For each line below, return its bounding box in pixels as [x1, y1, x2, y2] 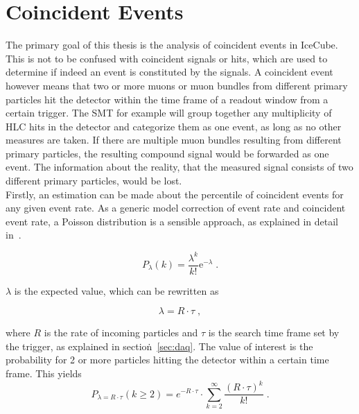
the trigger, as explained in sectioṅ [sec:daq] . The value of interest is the [6, 338, 313, 353]
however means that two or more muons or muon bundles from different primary [6, 78, 348, 92]
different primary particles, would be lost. [6, 173, 182, 188]
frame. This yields [6, 365, 82, 380]
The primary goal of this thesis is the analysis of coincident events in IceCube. [6, 37, 338, 52]
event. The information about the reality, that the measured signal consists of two [6, 159, 353, 174]
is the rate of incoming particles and [44, 325, 198, 340]
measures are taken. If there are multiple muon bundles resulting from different [6, 132, 342, 147]
